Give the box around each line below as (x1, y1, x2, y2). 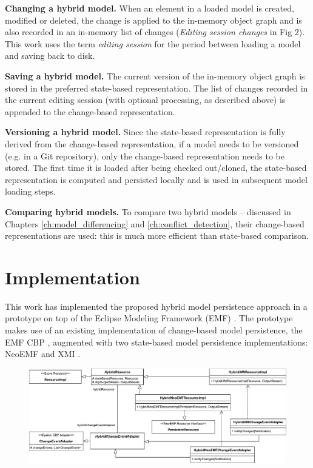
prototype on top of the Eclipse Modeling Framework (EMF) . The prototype (5, 312, 293, 324)
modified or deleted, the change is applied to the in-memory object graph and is (5, 13, 302, 26)
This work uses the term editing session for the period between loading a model (5, 37, 301, 50)
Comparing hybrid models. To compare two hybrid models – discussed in (5, 205, 291, 218)
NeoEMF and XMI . (5, 347, 81, 360)
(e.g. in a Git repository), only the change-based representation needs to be (5, 149, 285, 162)
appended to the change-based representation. (5, 105, 175, 118)
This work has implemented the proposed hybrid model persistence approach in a (5, 299, 308, 312)
